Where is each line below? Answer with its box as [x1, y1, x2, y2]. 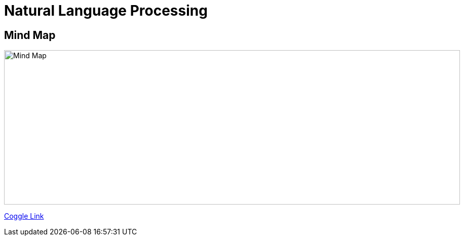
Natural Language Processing [4, 2, 208, 19]
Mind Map [4, 28, 56, 42]
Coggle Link [4, 212, 44, 221]
